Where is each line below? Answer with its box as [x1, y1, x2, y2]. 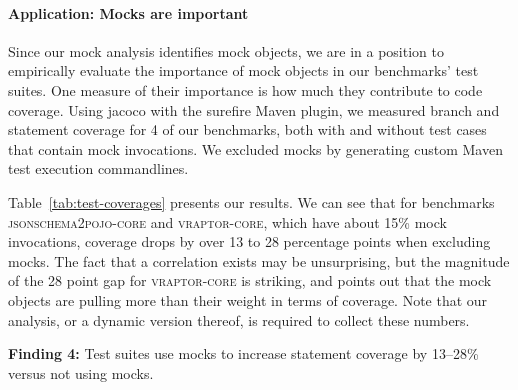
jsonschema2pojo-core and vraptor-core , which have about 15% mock [8, 211, 447, 232]
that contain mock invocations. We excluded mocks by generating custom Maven [8, 138, 503, 159]
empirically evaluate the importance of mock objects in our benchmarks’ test [8, 60, 479, 81]
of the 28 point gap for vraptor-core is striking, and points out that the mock [8, 270, 492, 291]
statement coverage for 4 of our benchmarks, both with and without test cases [8, 119, 487, 140]
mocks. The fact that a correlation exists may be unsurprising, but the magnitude [8, 250, 510, 271]
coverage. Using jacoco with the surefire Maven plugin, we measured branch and [8, 99, 500, 120]
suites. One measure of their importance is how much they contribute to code [8, 79, 483, 100]
